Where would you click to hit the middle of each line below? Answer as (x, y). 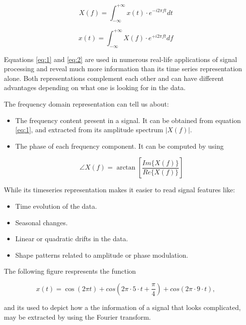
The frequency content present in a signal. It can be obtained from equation (128, 120)
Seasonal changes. (41, 222)
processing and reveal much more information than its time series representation (123, 69)
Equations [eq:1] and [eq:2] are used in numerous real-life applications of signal (121, 59)
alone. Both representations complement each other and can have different (114, 78)
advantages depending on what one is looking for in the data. (95, 87)
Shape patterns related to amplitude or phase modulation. (102, 255)
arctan (126, 168)
